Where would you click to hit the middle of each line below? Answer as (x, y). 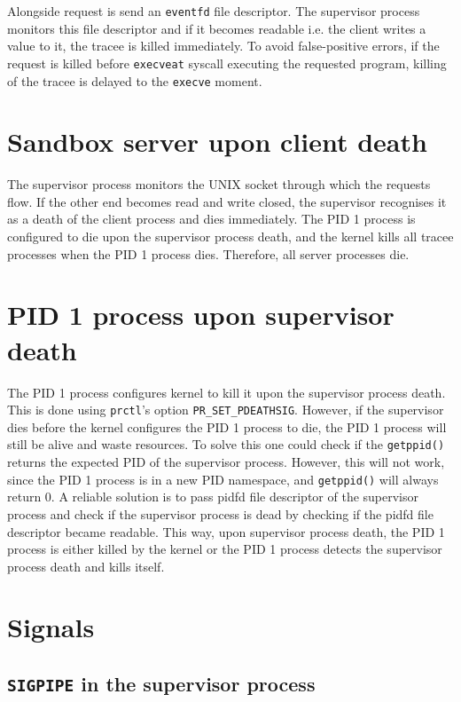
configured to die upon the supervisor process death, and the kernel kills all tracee (230, 237)
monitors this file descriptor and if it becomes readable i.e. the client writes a (217, 28)
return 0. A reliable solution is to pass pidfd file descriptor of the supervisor (213, 497)
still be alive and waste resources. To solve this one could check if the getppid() (226, 444)
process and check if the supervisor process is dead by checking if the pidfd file (220, 513)
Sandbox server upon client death (217, 142)
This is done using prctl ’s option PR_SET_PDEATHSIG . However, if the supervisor (226, 410)
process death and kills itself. (86, 566)
